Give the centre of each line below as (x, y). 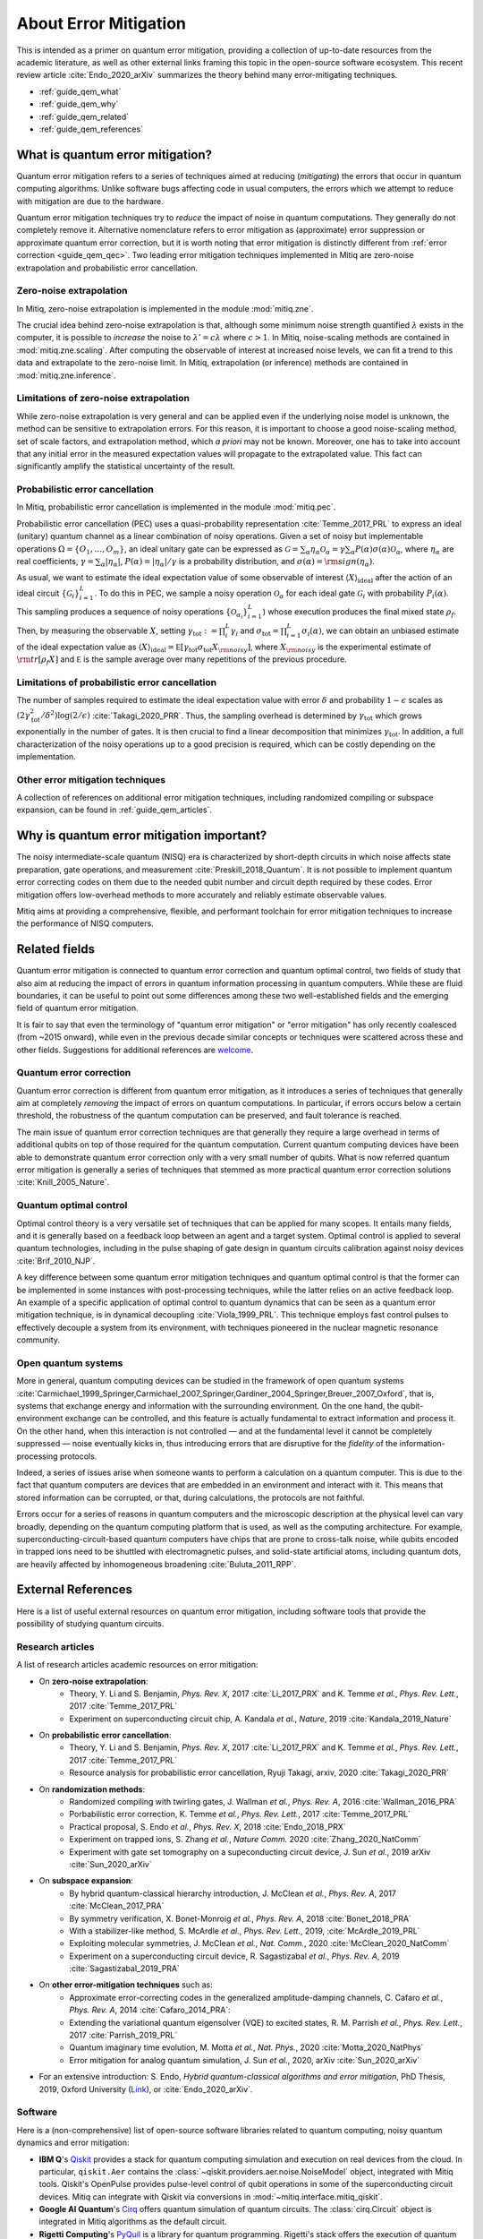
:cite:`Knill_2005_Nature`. (63, 1182)
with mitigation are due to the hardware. (90, 201)
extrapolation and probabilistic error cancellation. (107, 268)
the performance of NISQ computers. (85, 923)
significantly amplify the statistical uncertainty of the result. (126, 467)
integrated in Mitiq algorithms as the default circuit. (133, 2222)
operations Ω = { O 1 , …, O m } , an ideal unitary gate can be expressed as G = (158, 549)
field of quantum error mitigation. (77, 1008)
